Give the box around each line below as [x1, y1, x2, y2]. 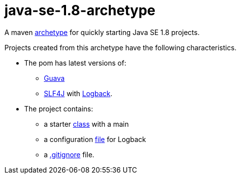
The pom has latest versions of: [24, 58, 127, 67]
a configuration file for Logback [44, 135, 146, 143]
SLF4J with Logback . [44, 89, 112, 98]
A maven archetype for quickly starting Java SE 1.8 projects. [4, 28, 200, 36]
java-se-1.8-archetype [4, 2, 156, 19]
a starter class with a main [44, 119, 129, 128]
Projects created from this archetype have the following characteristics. [4, 43, 237, 52]
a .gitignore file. [44, 150, 95, 159]
